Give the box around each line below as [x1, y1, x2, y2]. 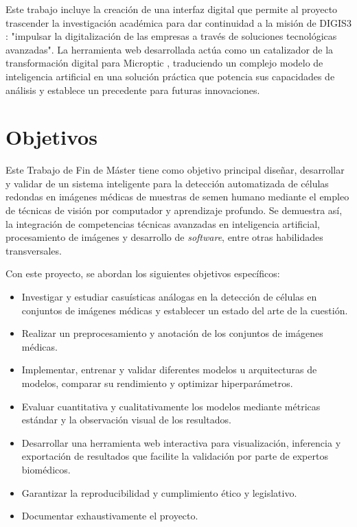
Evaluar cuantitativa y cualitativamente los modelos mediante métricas [21, 399, 321, 413]
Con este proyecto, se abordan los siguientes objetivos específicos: [5, 266, 280, 281]
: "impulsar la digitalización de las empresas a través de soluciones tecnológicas [5, 29, 337, 43]
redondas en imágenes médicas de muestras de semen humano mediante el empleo [5, 189, 349, 204]
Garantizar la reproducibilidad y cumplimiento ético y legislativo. [21, 485, 297, 500]
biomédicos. [21, 462, 71, 476]
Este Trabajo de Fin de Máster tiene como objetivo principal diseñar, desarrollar [5, 163, 345, 177]
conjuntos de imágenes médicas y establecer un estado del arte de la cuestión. [21, 303, 348, 317]
